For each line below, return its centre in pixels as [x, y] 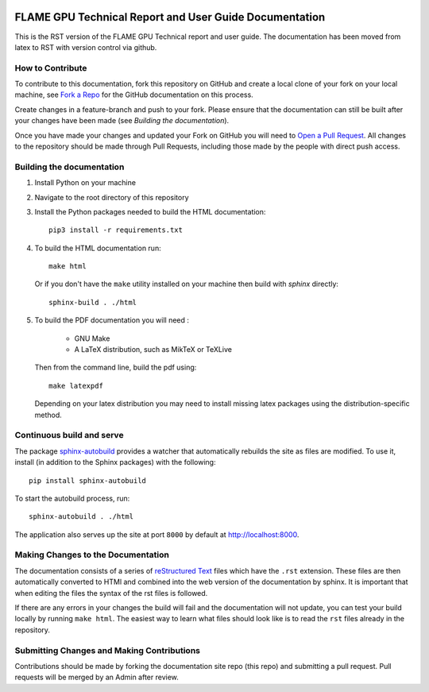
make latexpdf [76, 386]
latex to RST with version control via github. [86, 47]
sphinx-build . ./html [93, 302]
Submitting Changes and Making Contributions [107, 650]
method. [48, 415]
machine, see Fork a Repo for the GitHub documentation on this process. [134, 95]
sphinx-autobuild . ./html [81, 517]
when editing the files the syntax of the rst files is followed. [111, 593]
